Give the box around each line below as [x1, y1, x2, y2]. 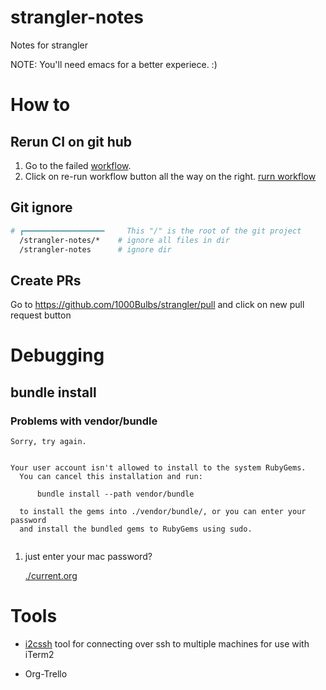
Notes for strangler [10, 39, 89, 51]
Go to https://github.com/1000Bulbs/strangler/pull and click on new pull [10, 299, 305, 311]
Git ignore [10, 199, 73, 216]
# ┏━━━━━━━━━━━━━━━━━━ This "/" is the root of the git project [10, 226, 302, 236]
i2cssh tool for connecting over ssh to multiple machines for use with [24, 638, 310, 650]
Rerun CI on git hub [10, 133, 133, 150]
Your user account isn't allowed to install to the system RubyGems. [10, 463, 307, 473]
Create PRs [10, 272, 82, 289]
